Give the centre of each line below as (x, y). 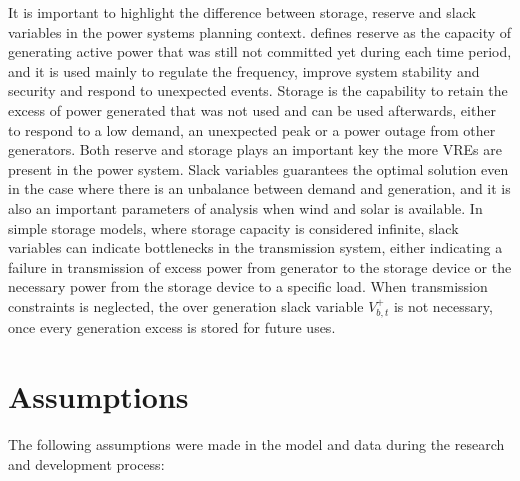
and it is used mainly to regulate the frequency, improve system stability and (244, 70)
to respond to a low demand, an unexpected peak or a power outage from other (252, 129)
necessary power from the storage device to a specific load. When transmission (248, 286)
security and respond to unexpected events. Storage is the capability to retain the (258, 90)
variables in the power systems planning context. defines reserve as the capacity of (260, 31)
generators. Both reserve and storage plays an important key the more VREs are (255, 149)
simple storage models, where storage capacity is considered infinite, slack (233, 227)
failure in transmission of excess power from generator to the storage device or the (260, 266)
